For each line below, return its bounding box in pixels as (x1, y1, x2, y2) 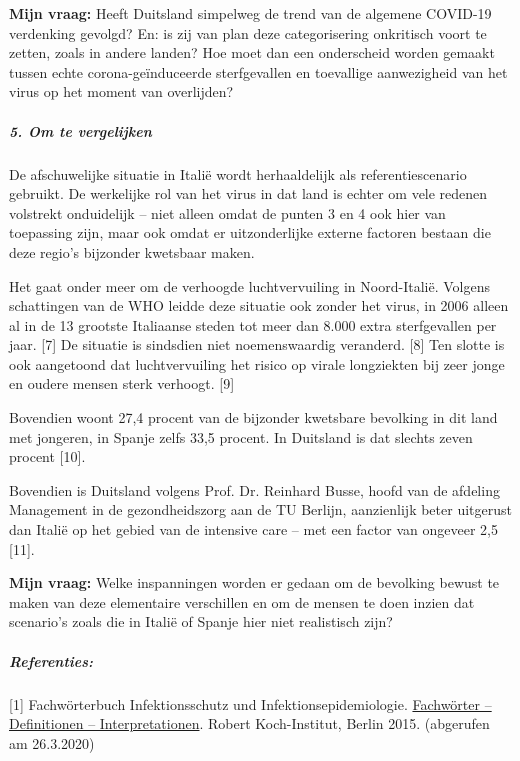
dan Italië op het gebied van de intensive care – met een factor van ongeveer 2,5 (9, 519, 498, 540)
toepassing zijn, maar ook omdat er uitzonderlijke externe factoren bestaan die (9, 222, 491, 243)
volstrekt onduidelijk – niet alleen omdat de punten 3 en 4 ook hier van (9, 202, 446, 223)
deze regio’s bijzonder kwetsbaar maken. (9, 241, 255, 262)
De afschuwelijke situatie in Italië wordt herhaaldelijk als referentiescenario (9, 163, 467, 184)
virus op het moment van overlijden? (9, 81, 234, 102)
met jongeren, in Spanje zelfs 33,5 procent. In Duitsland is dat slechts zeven (9, 426, 473, 447)
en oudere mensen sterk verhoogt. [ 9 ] (9, 373, 235, 394)
